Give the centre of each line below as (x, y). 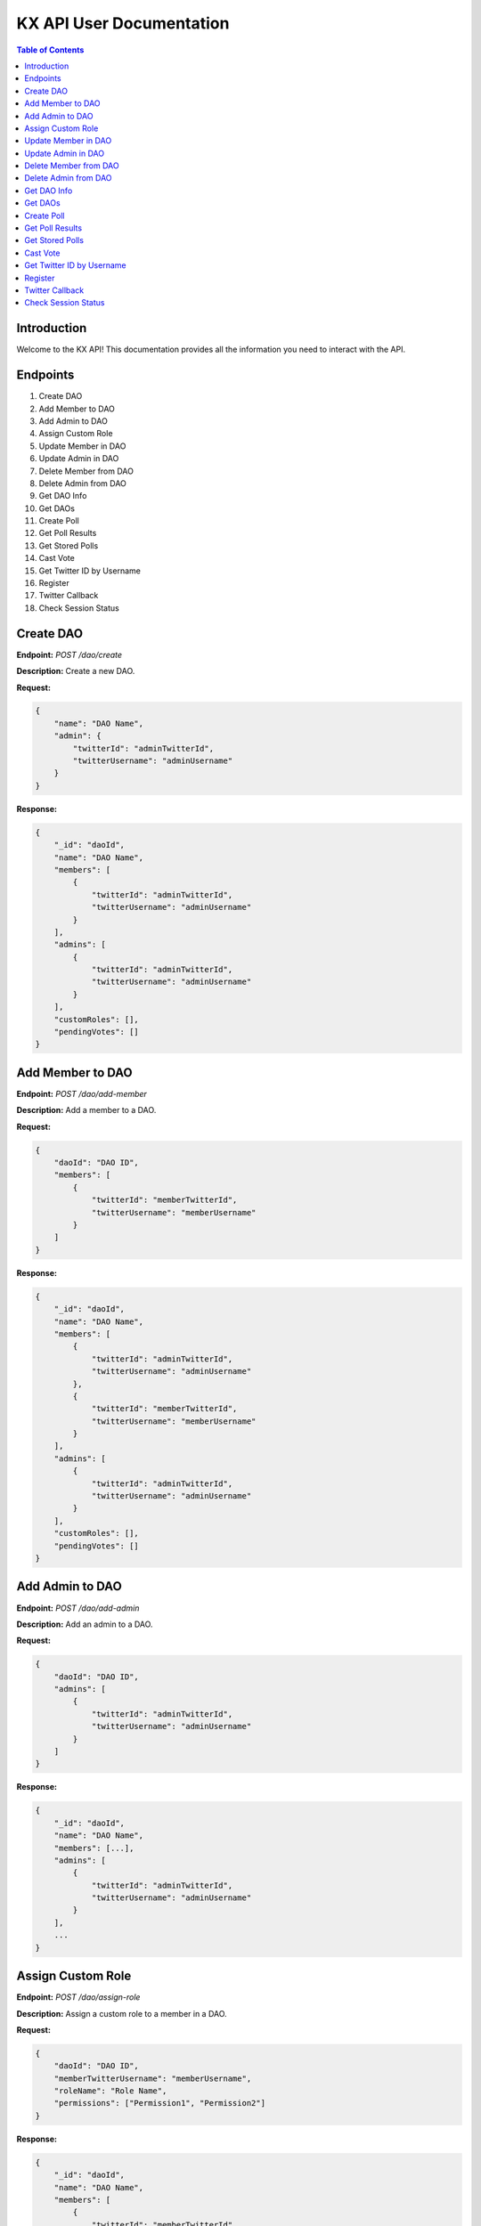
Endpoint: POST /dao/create (69, 654)
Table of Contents (50, 50)
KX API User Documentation (123, 23)
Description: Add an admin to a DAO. (85, 1624)
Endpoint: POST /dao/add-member (82, 1093)
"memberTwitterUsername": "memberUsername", (153, 2078)
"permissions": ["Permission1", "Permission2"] (160, 2103)
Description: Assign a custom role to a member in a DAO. (122, 2013)
